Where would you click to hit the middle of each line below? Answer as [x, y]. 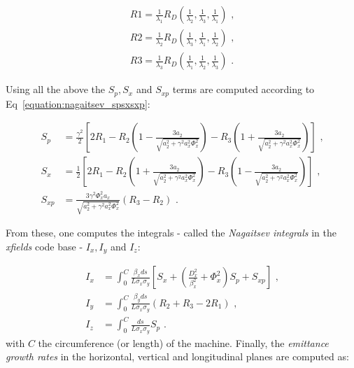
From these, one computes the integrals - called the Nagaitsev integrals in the [171, 233]
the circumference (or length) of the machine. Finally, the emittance [183, 342]
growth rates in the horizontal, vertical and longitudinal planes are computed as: [177, 356]
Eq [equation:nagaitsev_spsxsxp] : [78, 103]
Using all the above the [56, 89]
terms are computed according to [243, 89]
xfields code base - [44, 246]
